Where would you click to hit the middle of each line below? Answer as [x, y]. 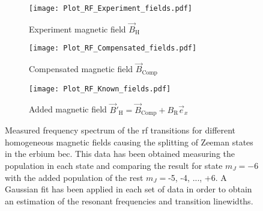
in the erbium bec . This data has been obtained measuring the [120, 154]
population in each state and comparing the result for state [114, 165]
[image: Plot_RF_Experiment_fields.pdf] [111, 8]
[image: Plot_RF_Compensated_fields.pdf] [113, 48]
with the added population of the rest [74, 177]
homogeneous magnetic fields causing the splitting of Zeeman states [129, 142]
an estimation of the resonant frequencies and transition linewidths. [129, 200]
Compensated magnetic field [81, 69]
